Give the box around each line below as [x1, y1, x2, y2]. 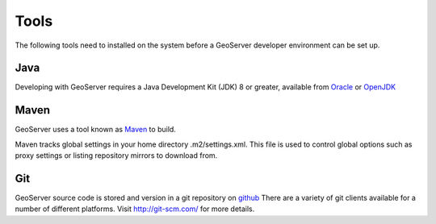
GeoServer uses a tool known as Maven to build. [15, 125, 177, 135]
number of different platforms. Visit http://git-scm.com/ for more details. [15, 204, 255, 214]
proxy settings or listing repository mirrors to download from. [15, 151, 218, 160]
